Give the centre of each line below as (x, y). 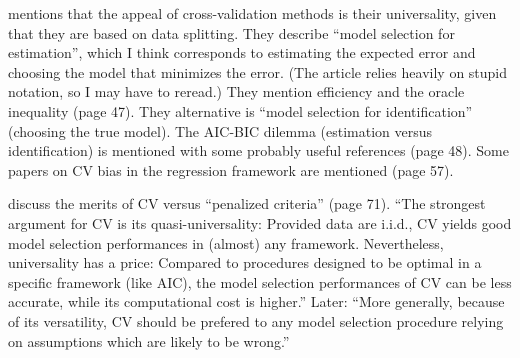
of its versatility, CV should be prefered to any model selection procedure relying (256, 320)
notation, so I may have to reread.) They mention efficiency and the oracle (236, 91)
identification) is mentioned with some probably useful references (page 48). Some (258, 150)
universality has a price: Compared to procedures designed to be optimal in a (245, 262)
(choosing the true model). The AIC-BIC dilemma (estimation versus (220, 130)
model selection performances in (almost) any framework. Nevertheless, (226, 242)
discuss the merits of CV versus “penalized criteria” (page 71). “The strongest (247, 203)
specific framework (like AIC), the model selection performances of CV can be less (260, 281)
